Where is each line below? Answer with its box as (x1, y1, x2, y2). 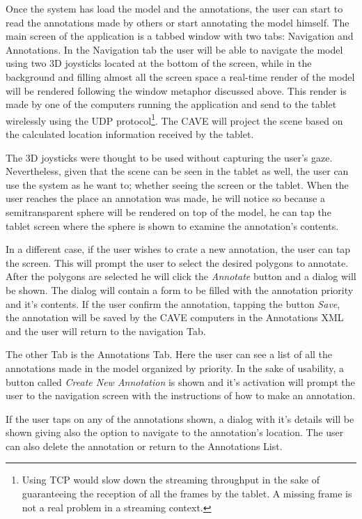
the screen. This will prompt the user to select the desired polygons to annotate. (6, 255, 349, 270)
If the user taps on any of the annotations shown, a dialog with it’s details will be (6, 411, 354, 426)
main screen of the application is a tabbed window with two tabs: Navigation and (6, 29, 354, 43)
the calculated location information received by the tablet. (6, 127, 254, 141)
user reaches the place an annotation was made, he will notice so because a (6, 191, 325, 206)
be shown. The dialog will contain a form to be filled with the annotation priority (6, 282, 354, 297)
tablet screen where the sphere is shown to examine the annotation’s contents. (6, 218, 339, 233)
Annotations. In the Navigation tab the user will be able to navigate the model (6, 42, 343, 56)
